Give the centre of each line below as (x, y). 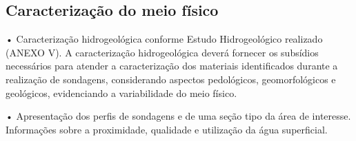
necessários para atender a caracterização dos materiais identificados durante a (172, 66)
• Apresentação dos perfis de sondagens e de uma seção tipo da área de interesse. (178, 116)
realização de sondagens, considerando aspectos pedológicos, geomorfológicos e (171, 79)
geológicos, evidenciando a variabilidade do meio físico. (121, 93)
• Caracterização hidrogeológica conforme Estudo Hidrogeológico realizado (164, 39)
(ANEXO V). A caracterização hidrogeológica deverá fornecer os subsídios (162, 52)
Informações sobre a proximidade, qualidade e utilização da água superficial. (167, 129)
